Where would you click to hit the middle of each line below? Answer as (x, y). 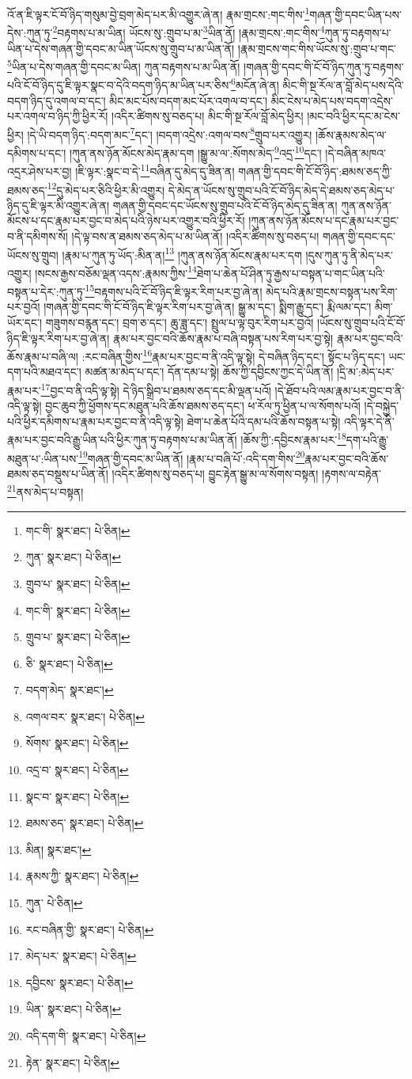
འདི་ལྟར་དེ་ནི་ (369, 421)
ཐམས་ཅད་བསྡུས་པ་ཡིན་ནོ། (58, 473)
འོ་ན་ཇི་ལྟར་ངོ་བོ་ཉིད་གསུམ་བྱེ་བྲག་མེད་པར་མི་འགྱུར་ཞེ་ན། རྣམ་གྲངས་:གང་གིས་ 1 (159, 13)
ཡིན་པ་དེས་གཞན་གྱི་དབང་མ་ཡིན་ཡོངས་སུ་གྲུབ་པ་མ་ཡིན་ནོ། (121, 48)
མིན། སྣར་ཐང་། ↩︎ (59, 849)
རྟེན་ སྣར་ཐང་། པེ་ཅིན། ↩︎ (73, 1062)
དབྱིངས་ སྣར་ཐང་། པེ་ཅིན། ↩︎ (79, 982)
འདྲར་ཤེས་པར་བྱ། (40, 171)
